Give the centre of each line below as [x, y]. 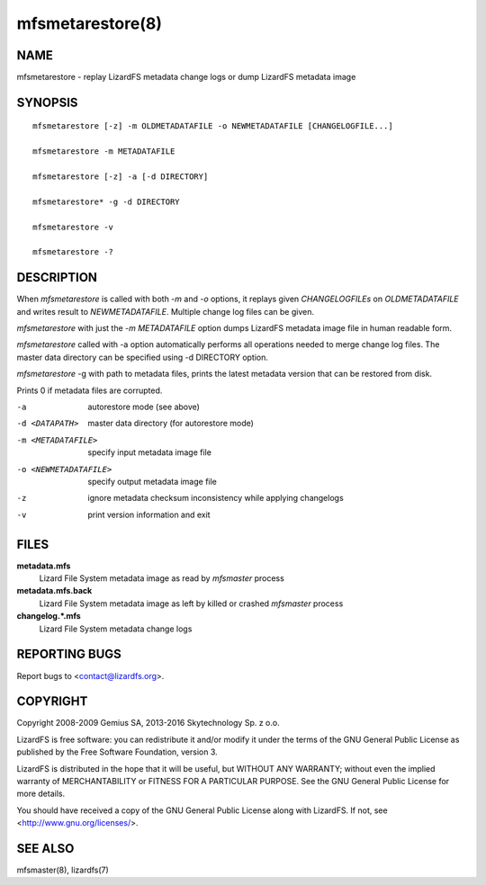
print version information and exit [149, 514]
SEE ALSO [45, 849]
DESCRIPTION [57, 277]
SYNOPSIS [47, 102]
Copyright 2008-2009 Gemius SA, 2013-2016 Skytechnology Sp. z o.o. [148, 723]
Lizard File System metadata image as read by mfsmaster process [162, 578]
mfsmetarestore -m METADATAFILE [104, 152]
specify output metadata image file [153, 481]
